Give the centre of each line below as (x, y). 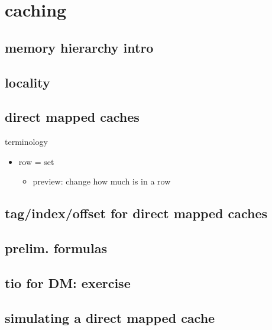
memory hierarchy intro (79, 47)
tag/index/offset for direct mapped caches (136, 213)
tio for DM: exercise (68, 282)
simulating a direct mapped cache (110, 317)
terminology (26, 142)
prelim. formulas (56, 248)
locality (27, 82)
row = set (36, 161)
